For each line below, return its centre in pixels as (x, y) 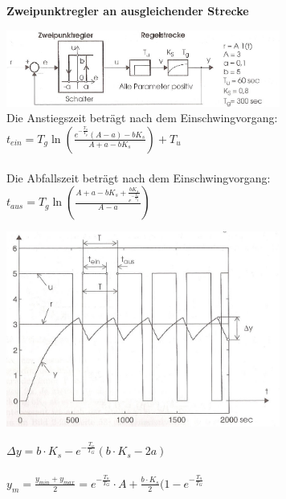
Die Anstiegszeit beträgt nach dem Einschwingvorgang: (142, 118)
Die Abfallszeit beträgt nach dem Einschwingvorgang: (139, 177)
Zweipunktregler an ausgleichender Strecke (128, 10)
